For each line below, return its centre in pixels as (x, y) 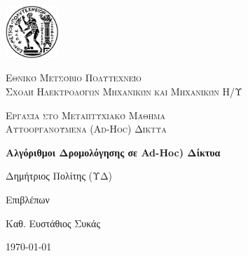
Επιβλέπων (28, 199)
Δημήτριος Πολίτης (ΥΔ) (59, 176)
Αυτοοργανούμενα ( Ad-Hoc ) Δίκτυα (86, 129)
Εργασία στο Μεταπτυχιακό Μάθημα (85, 115)
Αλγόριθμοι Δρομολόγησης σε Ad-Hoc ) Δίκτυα (113, 152)
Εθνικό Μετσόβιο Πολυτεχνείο (74, 78)
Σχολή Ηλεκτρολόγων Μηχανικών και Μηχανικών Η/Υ (124, 92)
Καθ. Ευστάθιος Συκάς (53, 223)
